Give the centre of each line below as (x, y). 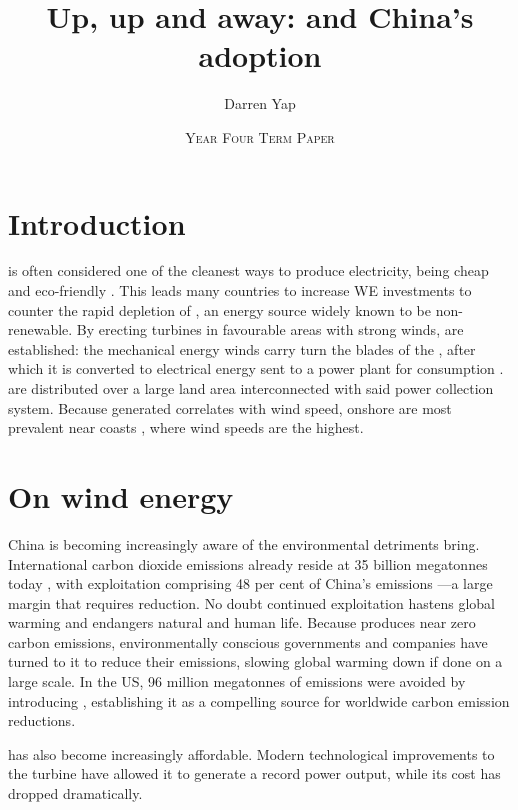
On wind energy (121, 495)
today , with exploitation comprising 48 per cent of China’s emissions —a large (250, 583)
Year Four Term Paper (260, 136)
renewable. (40, 329)
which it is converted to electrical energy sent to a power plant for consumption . (256, 368)
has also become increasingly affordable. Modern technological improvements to (251, 753)
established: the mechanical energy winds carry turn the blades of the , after (242, 348)
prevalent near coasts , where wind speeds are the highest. (186, 427)
